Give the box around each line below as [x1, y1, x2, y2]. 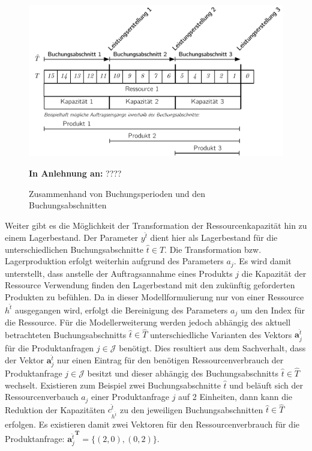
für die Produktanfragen [5, 341, 94, 354]
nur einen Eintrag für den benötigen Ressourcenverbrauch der [57, 353, 284, 366]
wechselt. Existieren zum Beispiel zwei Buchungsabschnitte [5, 378, 221, 391]
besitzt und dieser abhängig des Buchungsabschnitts [87, 367, 279, 380]
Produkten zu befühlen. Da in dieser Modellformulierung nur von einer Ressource [5, 291, 304, 303]
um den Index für [240, 303, 305, 316]
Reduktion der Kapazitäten [5, 403, 106, 416]
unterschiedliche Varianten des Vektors [149, 328, 292, 341]
